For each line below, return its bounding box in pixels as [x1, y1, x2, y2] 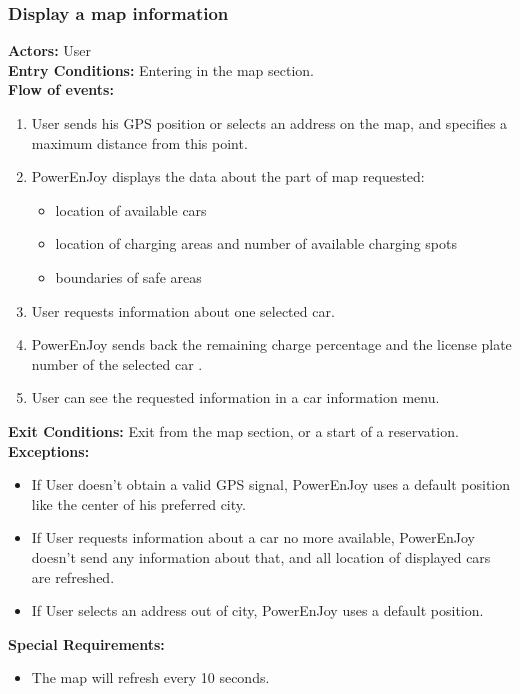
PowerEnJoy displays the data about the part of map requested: [31, 166, 425, 187]
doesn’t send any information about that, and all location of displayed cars [31, 546, 491, 567]
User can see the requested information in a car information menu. [31, 387, 440, 408]
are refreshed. [31, 566, 115, 587]
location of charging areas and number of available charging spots [55, 233, 457, 254]
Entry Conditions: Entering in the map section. [8, 59, 315, 80]
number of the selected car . [31, 353, 203, 374]
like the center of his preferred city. [31, 493, 246, 514]
